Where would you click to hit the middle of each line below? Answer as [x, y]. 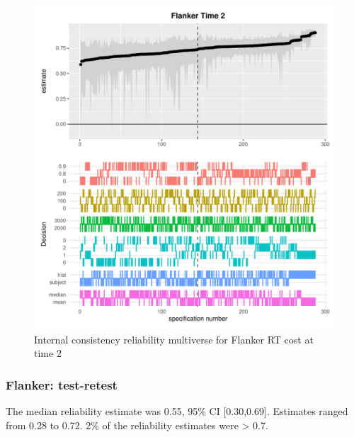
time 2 [48, 353]
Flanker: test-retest [62, 384]
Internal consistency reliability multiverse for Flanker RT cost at [174, 339]
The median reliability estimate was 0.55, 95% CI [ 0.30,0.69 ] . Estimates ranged [177, 411]
